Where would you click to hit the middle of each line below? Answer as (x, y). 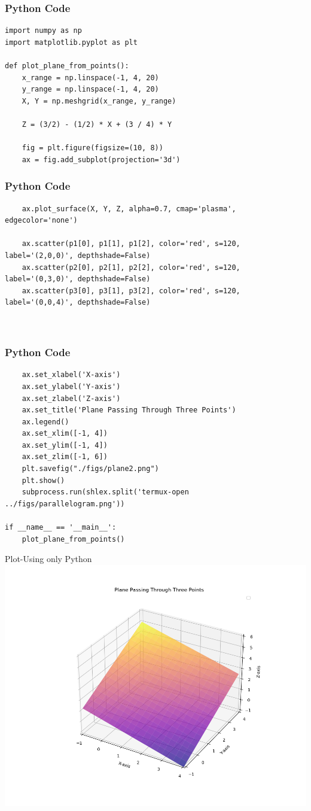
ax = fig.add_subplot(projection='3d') (101, 160)
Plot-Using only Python (48, 559)
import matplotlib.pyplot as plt (71, 42)
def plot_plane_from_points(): (67, 66)
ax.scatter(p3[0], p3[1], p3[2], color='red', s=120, (131, 291)
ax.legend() (45, 422)
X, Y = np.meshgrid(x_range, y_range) (99, 101)
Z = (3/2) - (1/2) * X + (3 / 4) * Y (97, 124)
